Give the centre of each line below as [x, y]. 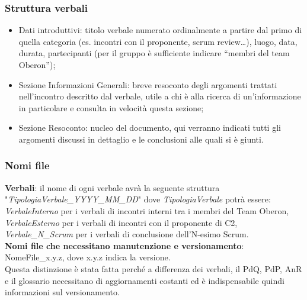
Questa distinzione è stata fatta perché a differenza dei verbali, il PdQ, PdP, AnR [153, 268]
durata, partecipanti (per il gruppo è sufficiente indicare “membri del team [154, 53]
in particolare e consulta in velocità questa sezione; [111, 107]
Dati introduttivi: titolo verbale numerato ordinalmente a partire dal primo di [160, 30]
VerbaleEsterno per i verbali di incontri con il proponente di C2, [121, 222]
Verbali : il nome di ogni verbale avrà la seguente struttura [112, 187]
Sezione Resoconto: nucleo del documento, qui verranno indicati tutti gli [150, 128]
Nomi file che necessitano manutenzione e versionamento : [124, 245]
